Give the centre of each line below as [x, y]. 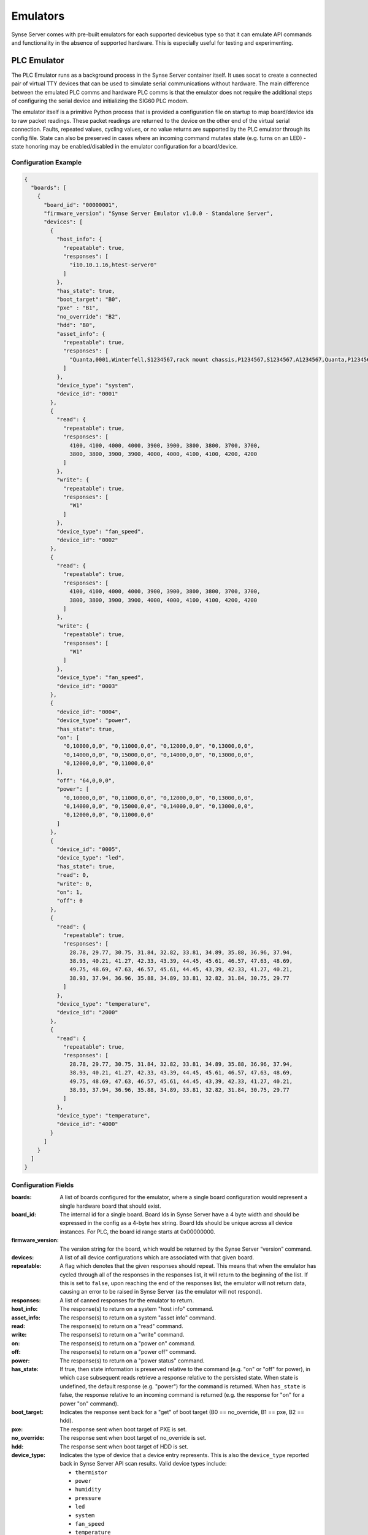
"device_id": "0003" [87, 686]
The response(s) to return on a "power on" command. [128, 1343]
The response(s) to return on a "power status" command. [132, 1361]
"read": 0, [73, 875]
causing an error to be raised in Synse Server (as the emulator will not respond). [161, 1292]
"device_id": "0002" [87, 540]
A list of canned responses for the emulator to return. [127, 1300]
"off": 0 [69, 901]
